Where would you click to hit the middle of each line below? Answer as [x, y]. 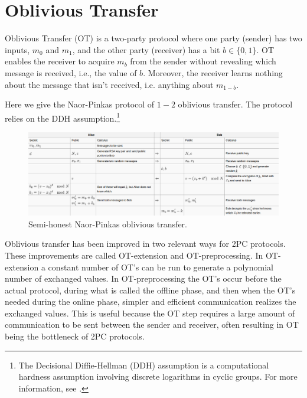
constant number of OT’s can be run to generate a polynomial [161, 267]
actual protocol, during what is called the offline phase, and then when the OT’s [150, 290]
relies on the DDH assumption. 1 [63, 117]
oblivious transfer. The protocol [235, 104]
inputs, [17, 49]
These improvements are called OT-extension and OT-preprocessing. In [134, 255]
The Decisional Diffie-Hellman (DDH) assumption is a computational [144, 365]
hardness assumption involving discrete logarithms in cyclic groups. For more [158, 376]
